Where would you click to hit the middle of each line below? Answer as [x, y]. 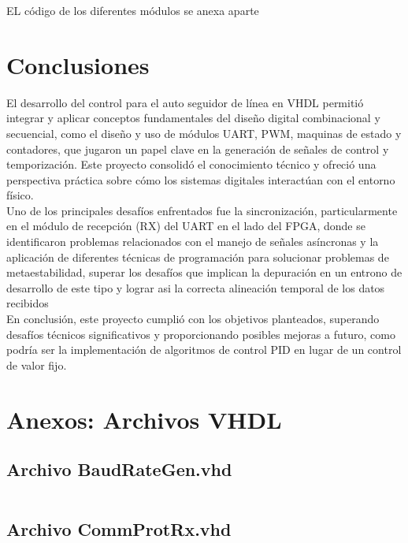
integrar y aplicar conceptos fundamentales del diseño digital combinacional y [193, 118]
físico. [20, 195]
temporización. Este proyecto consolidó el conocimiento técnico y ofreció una [191, 164]
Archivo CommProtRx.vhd [119, 529]
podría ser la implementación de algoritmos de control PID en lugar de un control [204, 350]
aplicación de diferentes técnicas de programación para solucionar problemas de [198, 257]
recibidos [28, 303]
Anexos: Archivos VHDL [144, 419]
